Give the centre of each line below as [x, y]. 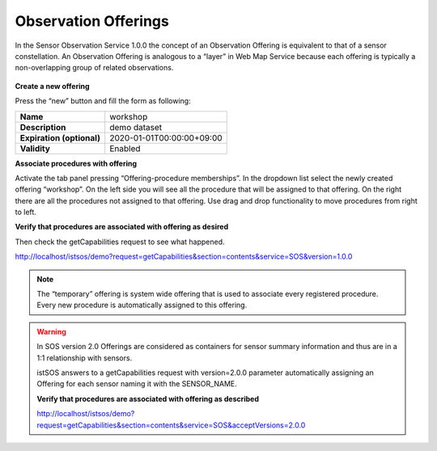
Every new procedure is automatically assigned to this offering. [142, 305]
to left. [25, 212]
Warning [51, 331]
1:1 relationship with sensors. [85, 358]
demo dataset [136, 127]
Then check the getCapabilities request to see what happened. [120, 242]
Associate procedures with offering [76, 163]
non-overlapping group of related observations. [94, 68]
